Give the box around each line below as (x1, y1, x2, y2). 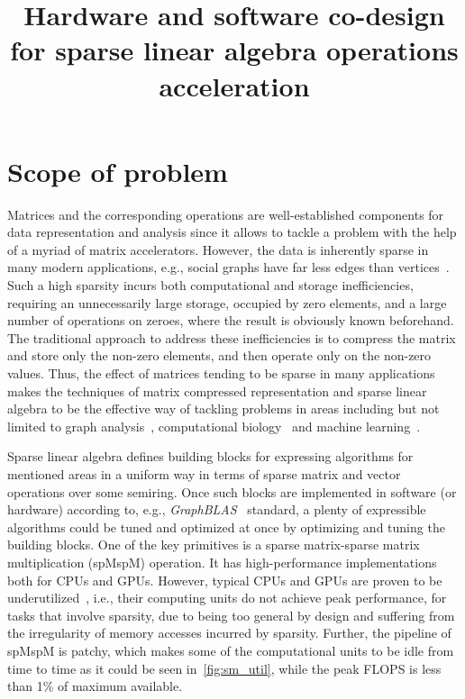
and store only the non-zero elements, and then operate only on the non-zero (7, 346, 432, 365)
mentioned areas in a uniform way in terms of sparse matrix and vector (7, 465, 401, 483)
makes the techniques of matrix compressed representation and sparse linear (7, 381, 427, 400)
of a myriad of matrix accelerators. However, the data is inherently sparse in (7, 240, 429, 259)
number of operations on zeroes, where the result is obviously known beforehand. (7, 311, 454, 330)
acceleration (159, 67, 310, 104)
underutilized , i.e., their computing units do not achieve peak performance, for (7, 588, 447, 607)
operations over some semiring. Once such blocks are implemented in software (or (7, 482, 457, 501)
